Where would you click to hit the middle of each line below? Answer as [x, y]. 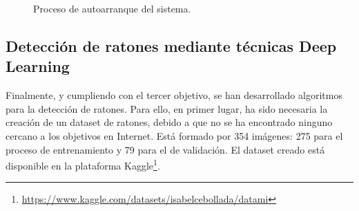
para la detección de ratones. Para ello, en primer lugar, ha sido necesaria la [167, 108]
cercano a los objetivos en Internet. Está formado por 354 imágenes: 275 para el [174, 135]
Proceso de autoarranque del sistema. [112, 8]
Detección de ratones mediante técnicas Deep [171, 45]
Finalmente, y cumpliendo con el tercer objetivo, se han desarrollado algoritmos [174, 95]
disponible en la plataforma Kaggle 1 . [83, 164]
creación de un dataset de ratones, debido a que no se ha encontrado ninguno [169, 122]
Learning [38, 66]
